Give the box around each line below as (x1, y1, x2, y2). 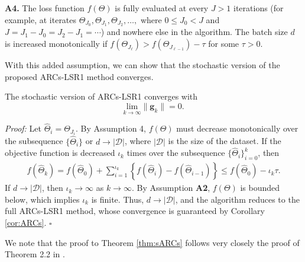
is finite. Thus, (91, 193, 144, 205)
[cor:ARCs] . (5, 216, 47, 228)
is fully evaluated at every (115, 2, 209, 14)
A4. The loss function (5, 2, 85, 14)
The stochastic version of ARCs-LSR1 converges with (5, 90, 198, 103)
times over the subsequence (126, 146, 225, 159)
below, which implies (5, 193, 80, 205)
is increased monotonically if (5, 37, 108, 50)
